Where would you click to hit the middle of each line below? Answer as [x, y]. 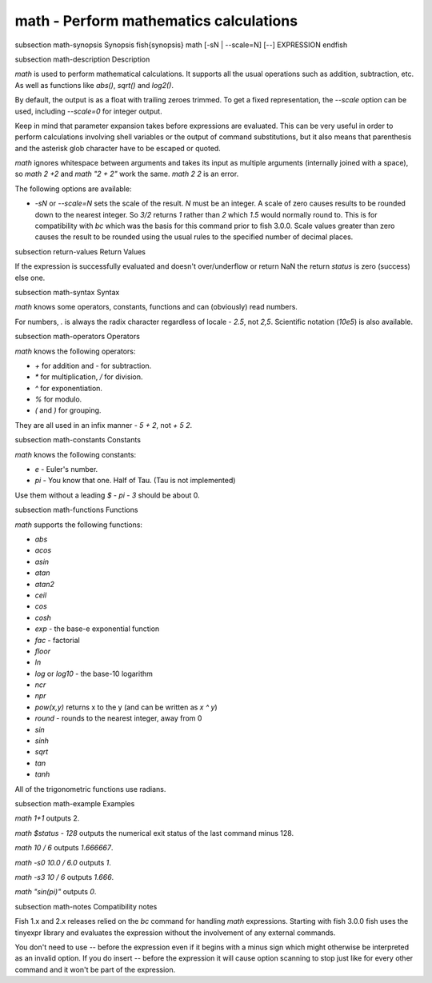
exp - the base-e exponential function [97, 629]
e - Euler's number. [66, 470]
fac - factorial [57, 640]
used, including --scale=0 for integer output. [89, 111]
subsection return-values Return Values [80, 251]
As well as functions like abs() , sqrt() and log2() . [94, 85]
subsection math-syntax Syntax [67, 292]
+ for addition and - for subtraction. [93, 366]
